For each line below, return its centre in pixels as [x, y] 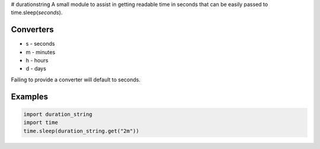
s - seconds [40, 44]
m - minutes [41, 52]
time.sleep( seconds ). [37, 12]
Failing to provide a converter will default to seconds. [76, 80]
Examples [30, 96]
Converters [33, 30]
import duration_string [58, 114]
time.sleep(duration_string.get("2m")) [81, 131]
